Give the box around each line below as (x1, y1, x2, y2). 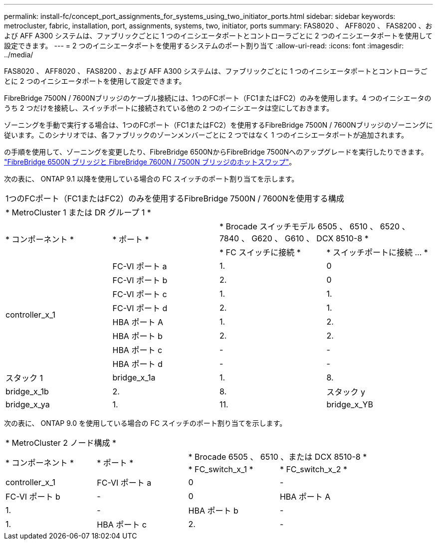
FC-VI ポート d (112, 303, 168, 313)
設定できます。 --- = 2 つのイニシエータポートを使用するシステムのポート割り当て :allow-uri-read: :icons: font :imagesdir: (4, 41, 404, 50)
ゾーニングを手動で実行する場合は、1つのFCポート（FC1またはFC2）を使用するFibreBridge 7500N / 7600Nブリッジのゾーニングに (4, 121, 433, 129)
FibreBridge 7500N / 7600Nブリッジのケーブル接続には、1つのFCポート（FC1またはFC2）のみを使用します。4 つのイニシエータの (4, 94, 432, 102)
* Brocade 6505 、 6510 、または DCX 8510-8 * (188, 452, 367, 462)
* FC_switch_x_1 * (188, 464, 253, 474)
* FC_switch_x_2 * (279, 464, 347, 474)
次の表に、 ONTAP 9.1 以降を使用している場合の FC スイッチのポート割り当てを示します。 (4, 175, 299, 183)
